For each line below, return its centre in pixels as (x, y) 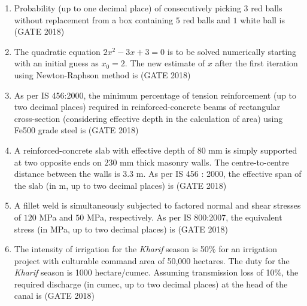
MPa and (56, 217)
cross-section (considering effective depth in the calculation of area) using (148, 118)
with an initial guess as (56, 63)
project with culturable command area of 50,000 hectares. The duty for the (152, 260)
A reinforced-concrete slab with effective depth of (104, 150)
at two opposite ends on (58, 162)
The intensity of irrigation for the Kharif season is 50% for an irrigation (145, 249)
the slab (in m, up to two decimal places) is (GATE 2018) (120, 185)
